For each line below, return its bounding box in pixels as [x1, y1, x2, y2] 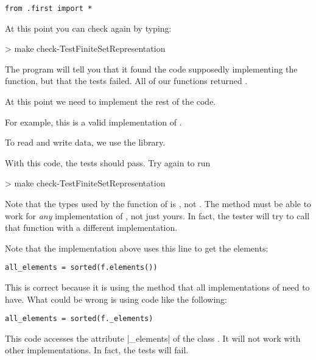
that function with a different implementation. [5, 221, 178, 234]
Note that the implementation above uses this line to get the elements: [5, 241, 269, 254]
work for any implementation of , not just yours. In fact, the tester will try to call [5, 209, 310, 222]
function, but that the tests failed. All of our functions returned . [5, 74, 248, 87]
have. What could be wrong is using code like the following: [5, 292, 227, 305]
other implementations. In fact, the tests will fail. [5, 344, 189, 356]
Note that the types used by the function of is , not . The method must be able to [5, 197, 312, 210]
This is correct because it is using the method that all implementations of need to [5, 281, 310, 294]
